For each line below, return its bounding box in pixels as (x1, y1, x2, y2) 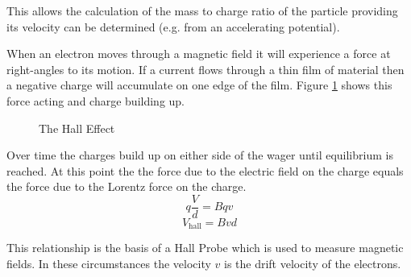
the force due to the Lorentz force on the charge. (6, 178, 247, 195)
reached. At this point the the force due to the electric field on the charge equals (6, 162, 404, 179)
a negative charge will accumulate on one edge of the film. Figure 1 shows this (6, 76, 392, 93)
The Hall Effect (39, 119, 115, 136)
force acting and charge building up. (6, 92, 185, 109)
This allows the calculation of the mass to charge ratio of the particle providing (6, 2, 398, 19)
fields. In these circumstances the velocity (6, 255, 211, 272)
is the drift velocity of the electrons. (223, 255, 401, 272)
